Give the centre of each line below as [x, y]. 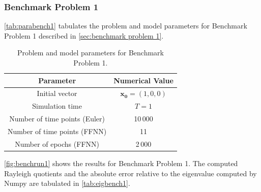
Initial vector [57, 93]
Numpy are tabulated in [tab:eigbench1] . [67, 183]
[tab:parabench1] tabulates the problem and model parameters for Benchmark [126, 26]
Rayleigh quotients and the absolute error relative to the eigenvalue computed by [130, 173]
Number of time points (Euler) [57, 119]
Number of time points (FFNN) [57, 131]
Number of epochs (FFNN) [57, 143]
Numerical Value [143, 80]
